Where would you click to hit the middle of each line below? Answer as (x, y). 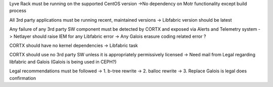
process (18, 11)
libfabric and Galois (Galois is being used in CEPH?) (63, 62)
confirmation (23, 78)
